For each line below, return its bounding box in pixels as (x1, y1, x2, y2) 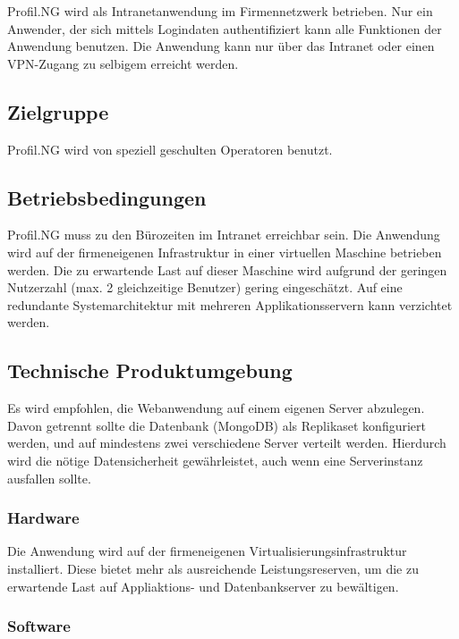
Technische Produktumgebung (7, 357, 293, 384)
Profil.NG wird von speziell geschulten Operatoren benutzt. (7, 139, 333, 158)
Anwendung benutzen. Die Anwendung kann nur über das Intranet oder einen (7, 37, 435, 55)
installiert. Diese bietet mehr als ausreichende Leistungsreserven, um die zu (7, 559, 419, 577)
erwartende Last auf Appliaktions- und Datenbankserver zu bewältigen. (7, 576, 399, 595)
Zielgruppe (7, 97, 109, 125)
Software (7, 615, 71, 637)
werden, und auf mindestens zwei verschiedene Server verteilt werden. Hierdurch (7, 433, 446, 452)
